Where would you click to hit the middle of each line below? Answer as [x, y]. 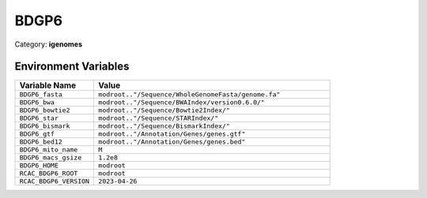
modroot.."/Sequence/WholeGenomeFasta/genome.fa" [189, 95]
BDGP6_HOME [39, 166]
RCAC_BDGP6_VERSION [55, 181]
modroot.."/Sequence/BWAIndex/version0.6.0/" [181, 103]
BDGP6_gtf [37, 134]
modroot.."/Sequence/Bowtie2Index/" [164, 110]
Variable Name [48, 85]
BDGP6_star [39, 118]
